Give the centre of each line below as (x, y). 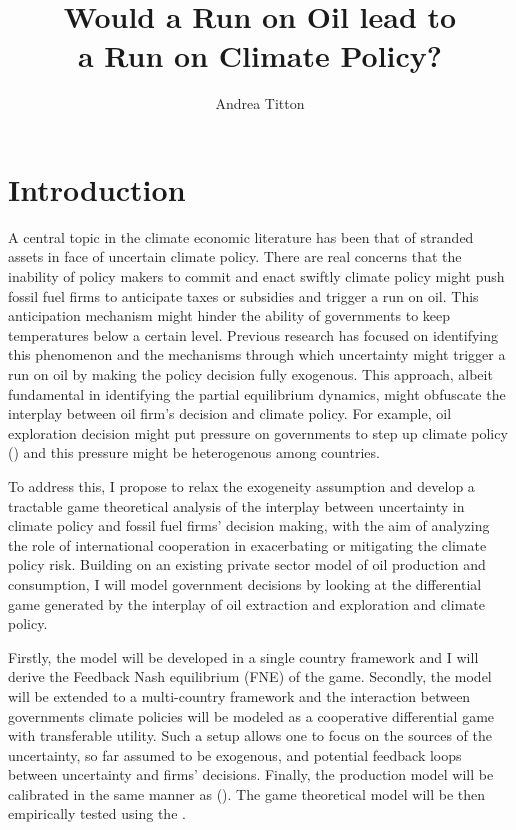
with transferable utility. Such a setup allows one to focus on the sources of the (250, 735)
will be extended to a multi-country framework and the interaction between (239, 695)
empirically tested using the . (97, 813)
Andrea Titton (260, 103)
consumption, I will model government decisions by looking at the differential (245, 583)
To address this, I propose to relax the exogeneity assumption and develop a (241, 485)
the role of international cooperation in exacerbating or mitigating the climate (247, 544)
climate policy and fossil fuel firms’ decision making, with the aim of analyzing (249, 525)
